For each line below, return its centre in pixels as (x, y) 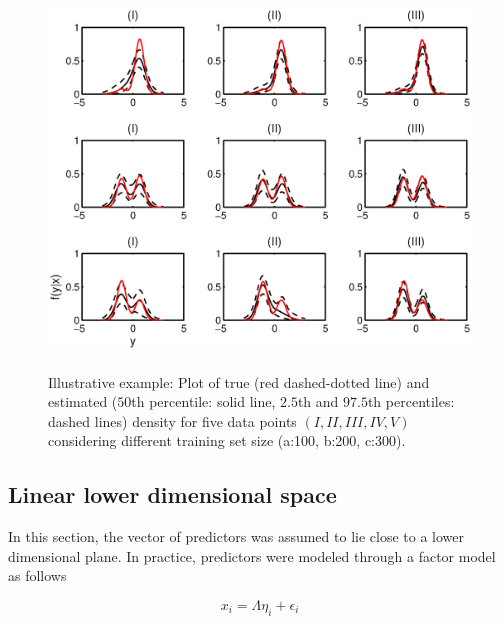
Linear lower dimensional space (172, 494)
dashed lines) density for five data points (172, 420)
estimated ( (83, 401)
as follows (37, 575)
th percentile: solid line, (203, 401)
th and (318, 401)
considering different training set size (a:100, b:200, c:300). (227, 440)
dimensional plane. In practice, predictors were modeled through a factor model (252, 555)
